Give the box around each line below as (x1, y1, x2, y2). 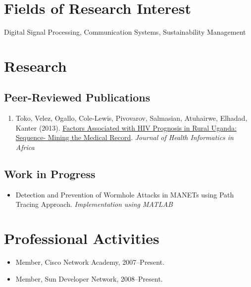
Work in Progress (4, 166, 96, 182)
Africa (15, 142, 35, 152)
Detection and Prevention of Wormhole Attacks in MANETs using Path (15, 189, 234, 199)
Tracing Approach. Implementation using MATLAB (15, 199, 173, 209)
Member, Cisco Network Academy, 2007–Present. (15, 257, 165, 267)
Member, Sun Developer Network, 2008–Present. (15, 273, 163, 284)
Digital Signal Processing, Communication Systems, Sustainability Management (4, 27, 246, 37)
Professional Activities (4, 228, 159, 248)
